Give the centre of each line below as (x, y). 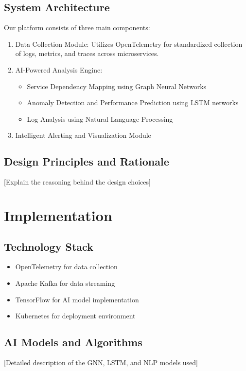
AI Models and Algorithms (73, 342)
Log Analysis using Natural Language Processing (100, 119)
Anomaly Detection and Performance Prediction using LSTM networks (133, 102)
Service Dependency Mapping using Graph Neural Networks (117, 86)
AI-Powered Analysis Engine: (59, 69)
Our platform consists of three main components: (77, 28)
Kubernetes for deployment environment (75, 316)
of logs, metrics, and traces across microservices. (87, 53)
